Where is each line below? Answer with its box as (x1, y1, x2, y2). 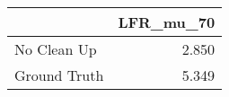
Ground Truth (14, 65, 104, 85)
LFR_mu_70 (118, 12, 216, 32)
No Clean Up (14, 39, 97, 59)
